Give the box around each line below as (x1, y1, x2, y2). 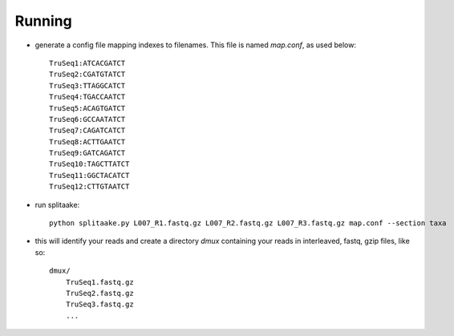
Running (14, 12, 72, 30)
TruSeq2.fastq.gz (65, 289, 134, 298)
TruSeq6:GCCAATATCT (49, 115, 126, 123)
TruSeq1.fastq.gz (65, 277, 134, 286)
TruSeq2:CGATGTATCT (49, 70, 126, 79)
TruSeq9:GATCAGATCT (49, 148, 126, 158)
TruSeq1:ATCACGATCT (49, 59, 126, 67)
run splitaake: (34, 200, 80, 209)
